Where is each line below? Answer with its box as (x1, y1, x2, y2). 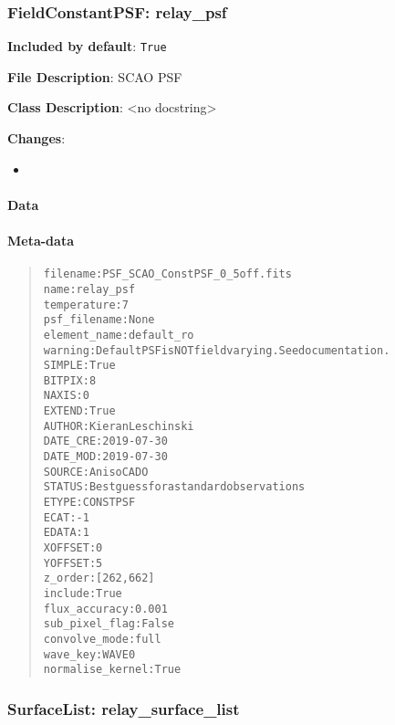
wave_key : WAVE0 (43, 647, 136, 661)
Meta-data (7, 231, 74, 250)
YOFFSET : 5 (43, 556, 103, 570)
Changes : (7, 129, 66, 148)
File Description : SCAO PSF (7, 67, 182, 86)
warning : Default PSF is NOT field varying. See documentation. (43, 343, 390, 357)
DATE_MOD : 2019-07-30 (43, 450, 168, 464)
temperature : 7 (43, 298, 129, 311)
